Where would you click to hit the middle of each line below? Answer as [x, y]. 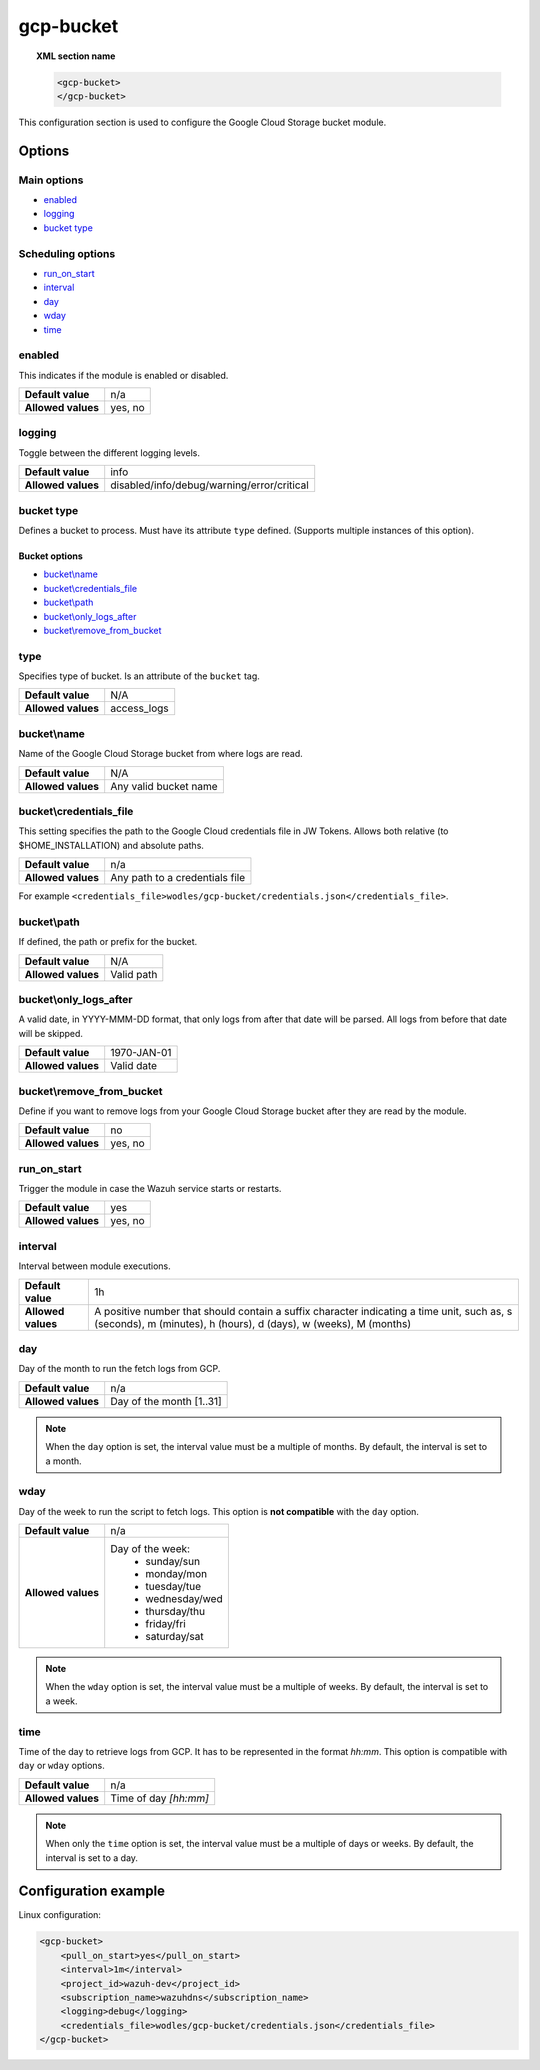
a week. [62, 1701]
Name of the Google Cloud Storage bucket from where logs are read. [161, 754]
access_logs [139, 708]
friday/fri [166, 1624]
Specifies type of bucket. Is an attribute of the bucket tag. [139, 676]
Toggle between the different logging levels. [109, 452]
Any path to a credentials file [177, 878]
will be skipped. [51, 1033]
